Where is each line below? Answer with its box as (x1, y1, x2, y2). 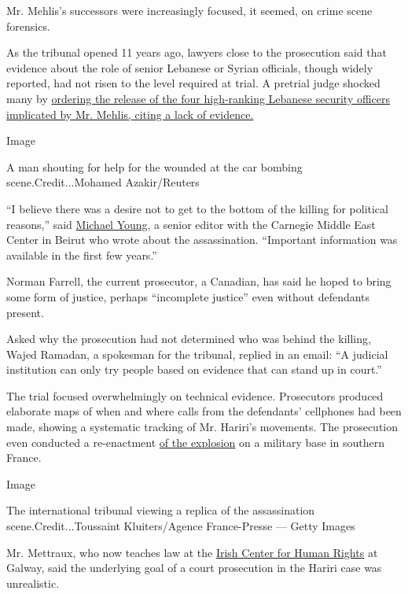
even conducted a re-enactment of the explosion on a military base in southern (6, 434, 385, 450)
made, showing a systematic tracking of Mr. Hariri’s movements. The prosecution (6, 419, 399, 435)
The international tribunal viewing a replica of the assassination (6, 502, 315, 518)
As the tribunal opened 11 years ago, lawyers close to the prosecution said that (6, 44, 387, 61)
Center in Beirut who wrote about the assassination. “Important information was (6, 231, 398, 248)
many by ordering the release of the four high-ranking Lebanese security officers (6, 90, 391, 106)
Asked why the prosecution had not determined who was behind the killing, (6, 330, 371, 347)
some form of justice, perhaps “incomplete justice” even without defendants (6, 288, 370, 304)
